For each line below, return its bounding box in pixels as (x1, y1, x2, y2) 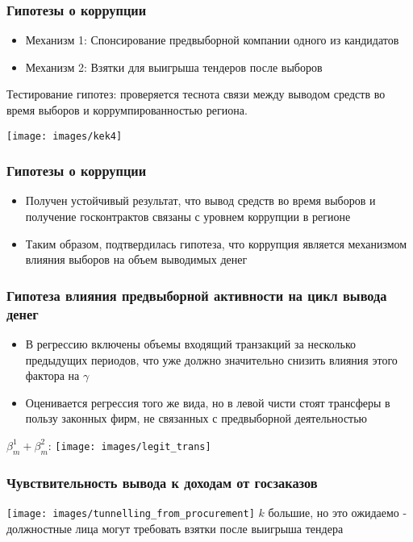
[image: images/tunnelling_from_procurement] (6, 507, 255, 519)
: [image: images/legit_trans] (48, 436, 211, 453)
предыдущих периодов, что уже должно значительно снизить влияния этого (25, 351, 398, 368)
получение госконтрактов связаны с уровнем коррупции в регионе (25, 208, 351, 225)
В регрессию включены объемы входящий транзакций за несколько (25, 335, 357, 352)
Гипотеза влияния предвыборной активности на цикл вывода (6, 285, 387, 305)
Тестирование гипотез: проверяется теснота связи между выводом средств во (6, 85, 386, 102)
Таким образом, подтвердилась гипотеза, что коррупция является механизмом (25, 235, 407, 252)
